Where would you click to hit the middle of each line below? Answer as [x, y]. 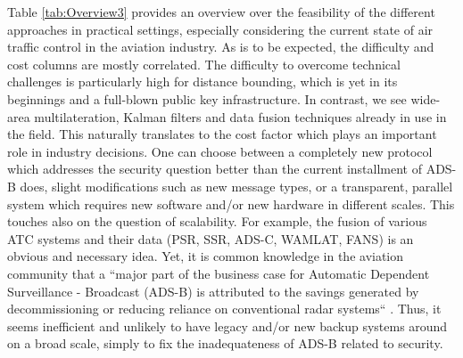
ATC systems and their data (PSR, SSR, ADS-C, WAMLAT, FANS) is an [211, 238]
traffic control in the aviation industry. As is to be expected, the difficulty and [221, 47]
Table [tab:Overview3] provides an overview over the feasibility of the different [221, 12]
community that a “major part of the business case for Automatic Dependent [219, 273]
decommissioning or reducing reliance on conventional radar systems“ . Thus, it [224, 309]
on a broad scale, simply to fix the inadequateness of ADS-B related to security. [225, 343]
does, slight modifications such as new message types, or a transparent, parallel [236, 186]
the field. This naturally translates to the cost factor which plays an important [222, 134]
